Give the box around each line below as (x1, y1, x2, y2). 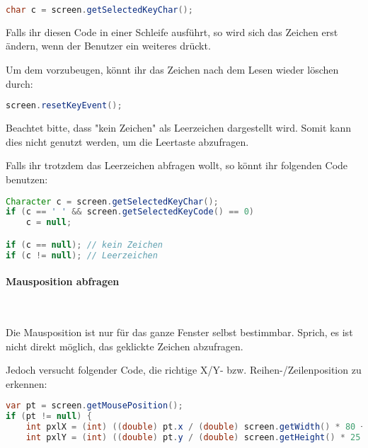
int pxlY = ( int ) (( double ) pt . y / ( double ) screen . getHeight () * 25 (25, 432, 361, 442)
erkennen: (6, 376, 47, 391)
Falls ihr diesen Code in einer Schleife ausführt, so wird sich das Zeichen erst (6, 24, 338, 39)
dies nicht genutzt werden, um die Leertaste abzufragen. (6, 134, 249, 149)
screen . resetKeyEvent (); (6, 100, 122, 111)
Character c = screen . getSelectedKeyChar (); (6, 196, 219, 207)
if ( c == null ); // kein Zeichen (6, 239, 163, 250)
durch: (6, 76, 33, 91)
